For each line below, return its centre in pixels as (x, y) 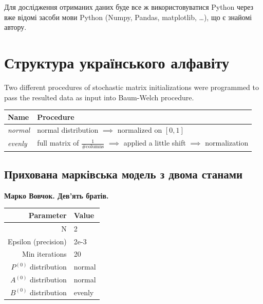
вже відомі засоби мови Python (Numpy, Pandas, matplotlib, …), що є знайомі (128, 17)
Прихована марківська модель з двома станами (124, 174)
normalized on (140, 130)
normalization (227, 143)
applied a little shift (155, 143)
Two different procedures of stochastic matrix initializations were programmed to (132, 87)
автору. (15, 27)
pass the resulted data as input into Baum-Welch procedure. (99, 97)
